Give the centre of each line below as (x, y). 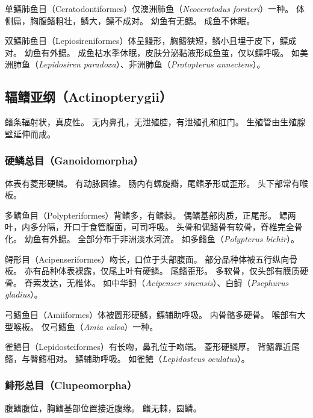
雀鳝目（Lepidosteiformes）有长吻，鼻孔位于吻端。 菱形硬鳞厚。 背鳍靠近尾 (152, 347)
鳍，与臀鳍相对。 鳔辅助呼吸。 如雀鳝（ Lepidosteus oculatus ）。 (127, 358)
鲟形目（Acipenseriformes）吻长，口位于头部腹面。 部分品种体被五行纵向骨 (151, 259)
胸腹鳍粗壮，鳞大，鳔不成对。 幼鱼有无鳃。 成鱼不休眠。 (142, 20)
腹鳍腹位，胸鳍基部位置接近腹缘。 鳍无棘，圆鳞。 (103, 407)
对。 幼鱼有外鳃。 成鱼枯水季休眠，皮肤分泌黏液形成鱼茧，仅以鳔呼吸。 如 (152, 52)
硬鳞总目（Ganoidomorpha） (74, 161)
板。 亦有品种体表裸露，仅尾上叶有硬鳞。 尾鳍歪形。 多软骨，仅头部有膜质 (152, 271)
